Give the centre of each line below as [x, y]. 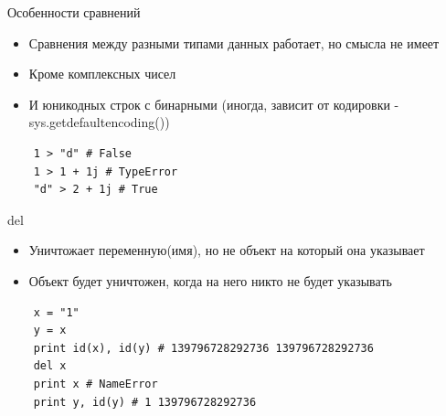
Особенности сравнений [74, 12]
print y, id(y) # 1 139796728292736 [145, 402]
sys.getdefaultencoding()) [99, 122]
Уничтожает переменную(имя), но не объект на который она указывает [227, 250]
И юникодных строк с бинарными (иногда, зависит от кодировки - [214, 104]
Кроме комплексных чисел [102, 74]
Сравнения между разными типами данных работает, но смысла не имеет [234, 43]
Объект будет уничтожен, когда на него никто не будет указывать [210, 280]
